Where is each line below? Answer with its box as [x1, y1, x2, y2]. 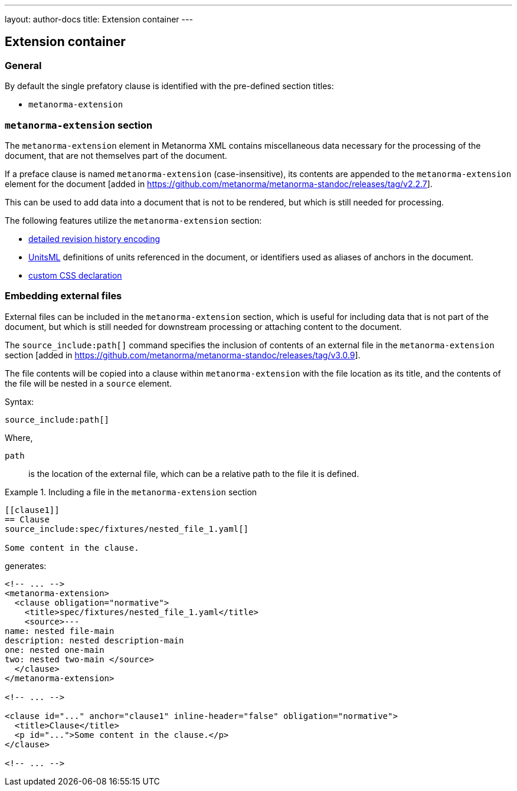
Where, [5, 432, 33, 443]
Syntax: [5, 396, 34, 407]
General [5, 59, 42, 71]
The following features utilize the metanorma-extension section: [5, 215, 262, 225]
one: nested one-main [5, 645, 104, 655]
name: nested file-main [5, 626, 114, 636]
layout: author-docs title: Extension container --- [5, 14, 193, 24]
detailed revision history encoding [28, 233, 161, 244]
